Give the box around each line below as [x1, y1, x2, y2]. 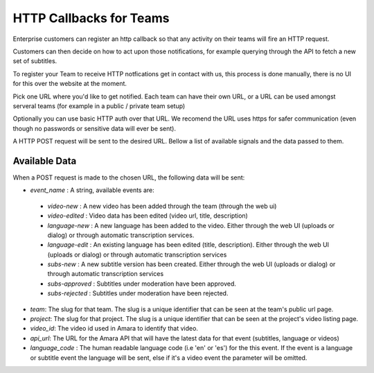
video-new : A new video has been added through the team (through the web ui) [47, 202, 277, 210]
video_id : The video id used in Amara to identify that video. [30, 324, 199, 333]
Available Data [12, 155, 77, 166]
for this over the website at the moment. [12, 80, 127, 88]
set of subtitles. [12, 57, 57, 65]
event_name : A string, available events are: [30, 186, 155, 194]
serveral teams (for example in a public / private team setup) [12, 101, 186, 110]
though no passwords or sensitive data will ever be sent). [12, 124, 177, 132]
